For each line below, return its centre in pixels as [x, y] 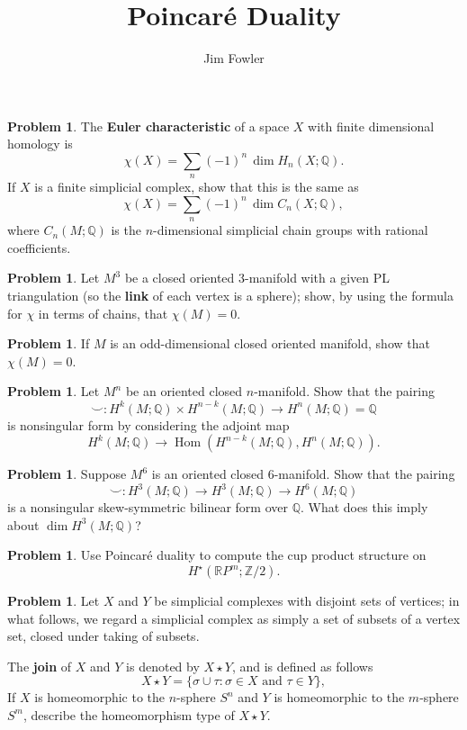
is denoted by [163, 666]
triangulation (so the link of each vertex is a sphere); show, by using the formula [230, 296]
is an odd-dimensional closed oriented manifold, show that [270, 343]
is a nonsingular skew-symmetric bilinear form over [148, 507]
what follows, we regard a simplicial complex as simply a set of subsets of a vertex [234, 618]
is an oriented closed [207, 474]
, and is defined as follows [302, 666]
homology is [40, 144]
